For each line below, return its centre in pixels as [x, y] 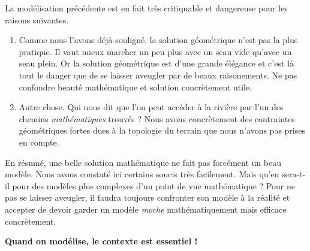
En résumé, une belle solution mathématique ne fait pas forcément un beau [143, 162]
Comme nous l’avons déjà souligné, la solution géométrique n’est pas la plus [158, 40]
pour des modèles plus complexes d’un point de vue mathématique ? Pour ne [154, 185]
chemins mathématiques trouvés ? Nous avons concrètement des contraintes [157, 118]
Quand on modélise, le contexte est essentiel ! [101, 241]
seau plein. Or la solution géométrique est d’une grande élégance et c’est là [156, 63]
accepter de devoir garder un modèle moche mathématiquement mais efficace [146, 209]
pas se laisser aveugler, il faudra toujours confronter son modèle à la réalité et [148, 197]
